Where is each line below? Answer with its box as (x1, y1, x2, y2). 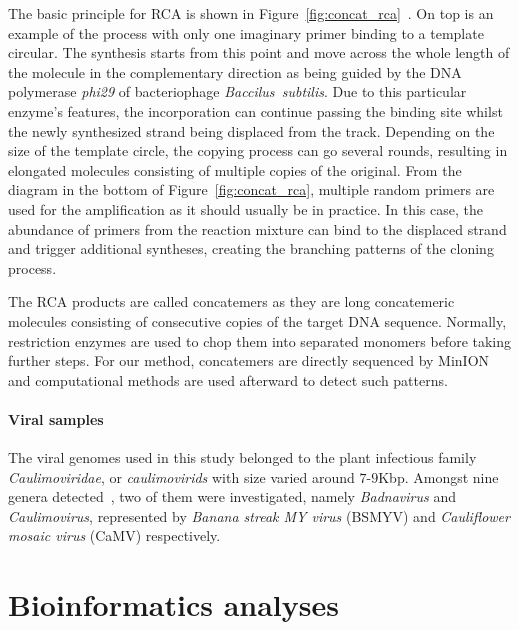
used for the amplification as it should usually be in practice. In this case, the (8, 198, 483, 219)
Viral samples (8, 408, 104, 429)
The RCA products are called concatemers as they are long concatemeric (8, 291, 455, 312)
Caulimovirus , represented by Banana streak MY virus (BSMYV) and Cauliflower (8, 505, 510, 526)
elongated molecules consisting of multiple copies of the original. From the (8, 159, 462, 180)
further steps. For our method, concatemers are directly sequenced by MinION (8, 350, 490, 371)
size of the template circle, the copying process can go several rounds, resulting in (8, 140, 508, 161)
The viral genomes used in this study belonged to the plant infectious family (8, 447, 477, 468)
